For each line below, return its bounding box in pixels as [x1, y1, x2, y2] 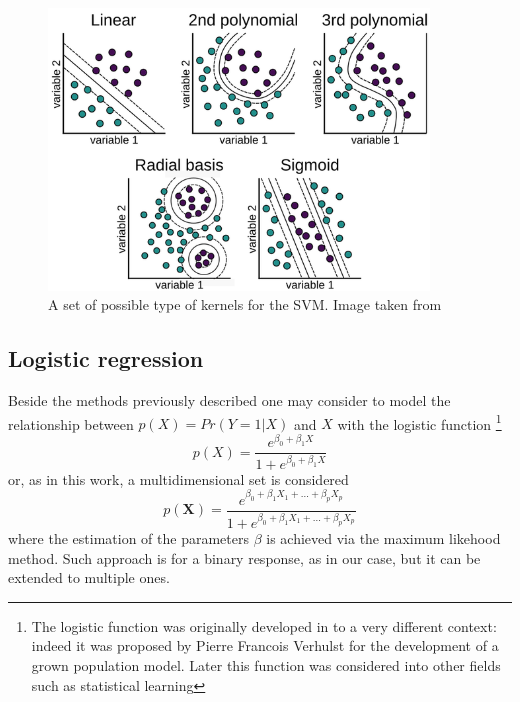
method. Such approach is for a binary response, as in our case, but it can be [8, 547, 481, 568]
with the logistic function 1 [337, 410, 502, 434]
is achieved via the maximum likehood [266, 528, 501, 549]
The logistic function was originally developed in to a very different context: [31, 615, 497, 636]
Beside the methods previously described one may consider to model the [8, 389, 451, 410]
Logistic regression [8, 343, 204, 374]
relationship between [8, 413, 134, 434]
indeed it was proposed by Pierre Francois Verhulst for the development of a [31, 635, 499, 656]
